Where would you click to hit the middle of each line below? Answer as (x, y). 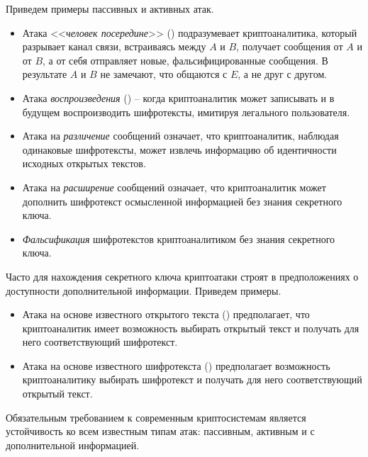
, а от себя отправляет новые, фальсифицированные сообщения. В (185, 60)
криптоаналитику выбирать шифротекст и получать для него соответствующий (192, 379)
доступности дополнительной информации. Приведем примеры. (144, 290)
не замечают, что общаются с (164, 74)
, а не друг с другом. (283, 74)
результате (45, 74)
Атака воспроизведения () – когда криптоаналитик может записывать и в (178, 97)
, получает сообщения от (290, 46)
